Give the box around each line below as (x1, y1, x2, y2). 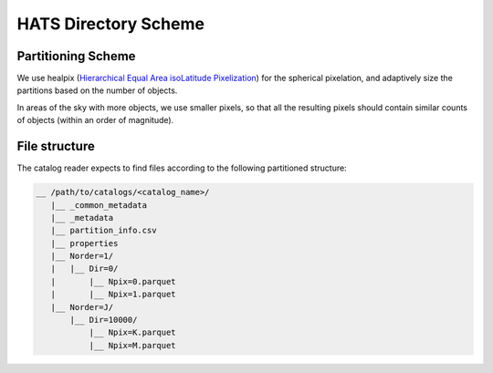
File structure (16, 139, 95, 154)
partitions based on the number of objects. (16, 85, 178, 96)
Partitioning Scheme (16, 48, 136, 64)
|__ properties (50, 238, 119, 248)
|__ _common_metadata (50, 200, 148, 210)
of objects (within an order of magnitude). (16, 115, 174, 126)
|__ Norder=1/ (50, 251, 114, 262)
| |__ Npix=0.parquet (50, 276, 177, 286)
